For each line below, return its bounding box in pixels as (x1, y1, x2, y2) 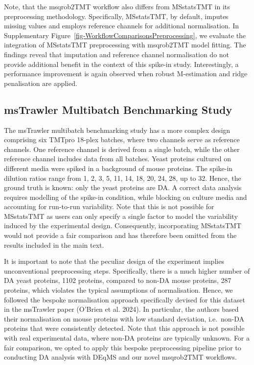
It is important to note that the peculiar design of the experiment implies (4, 256, 224, 266)
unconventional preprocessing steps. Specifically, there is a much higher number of (4, 265, 250, 276)
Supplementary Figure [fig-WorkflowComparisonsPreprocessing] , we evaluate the (4, 30, 246, 40)
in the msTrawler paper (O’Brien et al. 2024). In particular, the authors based (4, 304, 239, 314)
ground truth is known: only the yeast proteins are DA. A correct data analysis (4, 182, 242, 193)
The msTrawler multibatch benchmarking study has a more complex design (4, 125, 231, 135)
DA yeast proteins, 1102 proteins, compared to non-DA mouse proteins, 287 (4, 275, 231, 285)
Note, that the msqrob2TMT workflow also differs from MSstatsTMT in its (4, 1, 230, 11)
